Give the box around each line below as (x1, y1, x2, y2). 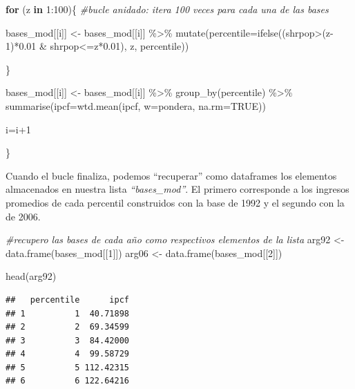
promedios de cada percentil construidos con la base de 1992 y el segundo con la (6, 195, 345, 209)
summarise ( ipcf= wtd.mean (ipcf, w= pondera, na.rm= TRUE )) (6, 98, 266, 113)
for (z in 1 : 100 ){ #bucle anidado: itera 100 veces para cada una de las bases (6, 2, 329, 16)
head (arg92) (6, 269, 57, 283)
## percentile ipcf (6, 294, 129, 305)
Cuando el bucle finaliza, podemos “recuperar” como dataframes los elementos (6, 168, 337, 182)
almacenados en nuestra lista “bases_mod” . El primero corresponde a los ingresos (6, 182, 349, 196)
